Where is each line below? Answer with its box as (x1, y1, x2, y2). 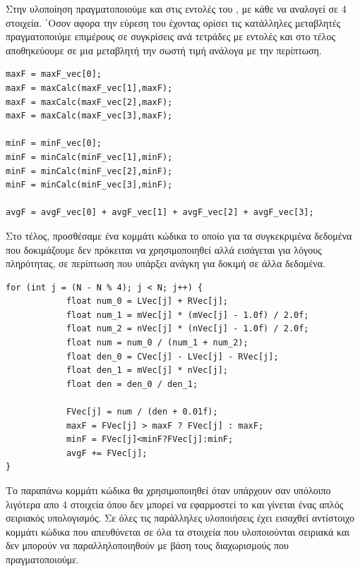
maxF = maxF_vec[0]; (6, 69, 102, 80)
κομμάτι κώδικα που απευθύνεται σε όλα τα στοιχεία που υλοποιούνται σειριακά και (6, 524, 350, 539)
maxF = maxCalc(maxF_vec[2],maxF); (6, 97, 173, 107)
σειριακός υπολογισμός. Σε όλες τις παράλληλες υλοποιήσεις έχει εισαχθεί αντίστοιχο (6, 510, 354, 525)
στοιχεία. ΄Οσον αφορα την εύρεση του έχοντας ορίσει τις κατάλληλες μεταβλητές (6, 15, 341, 30)
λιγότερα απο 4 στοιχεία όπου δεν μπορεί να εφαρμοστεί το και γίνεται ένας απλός (6, 496, 344, 511)
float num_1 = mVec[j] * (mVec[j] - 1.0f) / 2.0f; (66, 309, 309, 320)
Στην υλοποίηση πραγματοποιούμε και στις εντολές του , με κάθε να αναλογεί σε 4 (6, 1, 347, 16)
